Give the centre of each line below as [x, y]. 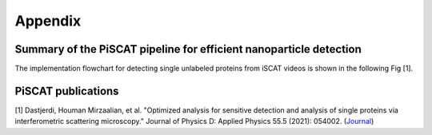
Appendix [48, 21]
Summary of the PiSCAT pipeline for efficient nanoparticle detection [188, 49]
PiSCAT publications [67, 91]
